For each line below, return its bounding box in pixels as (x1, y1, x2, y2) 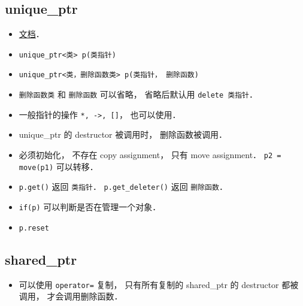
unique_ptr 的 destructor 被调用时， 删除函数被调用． (19, 128, 227, 141)
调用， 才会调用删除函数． (19, 290, 123, 302)
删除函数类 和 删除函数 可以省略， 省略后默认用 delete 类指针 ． (19, 88, 257, 101)
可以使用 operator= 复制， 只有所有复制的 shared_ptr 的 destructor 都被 (19, 278, 299, 290)
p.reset (19, 223, 49, 232)
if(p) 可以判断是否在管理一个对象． (19, 200, 161, 213)
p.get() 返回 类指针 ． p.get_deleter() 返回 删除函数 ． (19, 180, 228, 193)
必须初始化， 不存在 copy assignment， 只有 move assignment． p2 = (19, 149, 281, 161)
